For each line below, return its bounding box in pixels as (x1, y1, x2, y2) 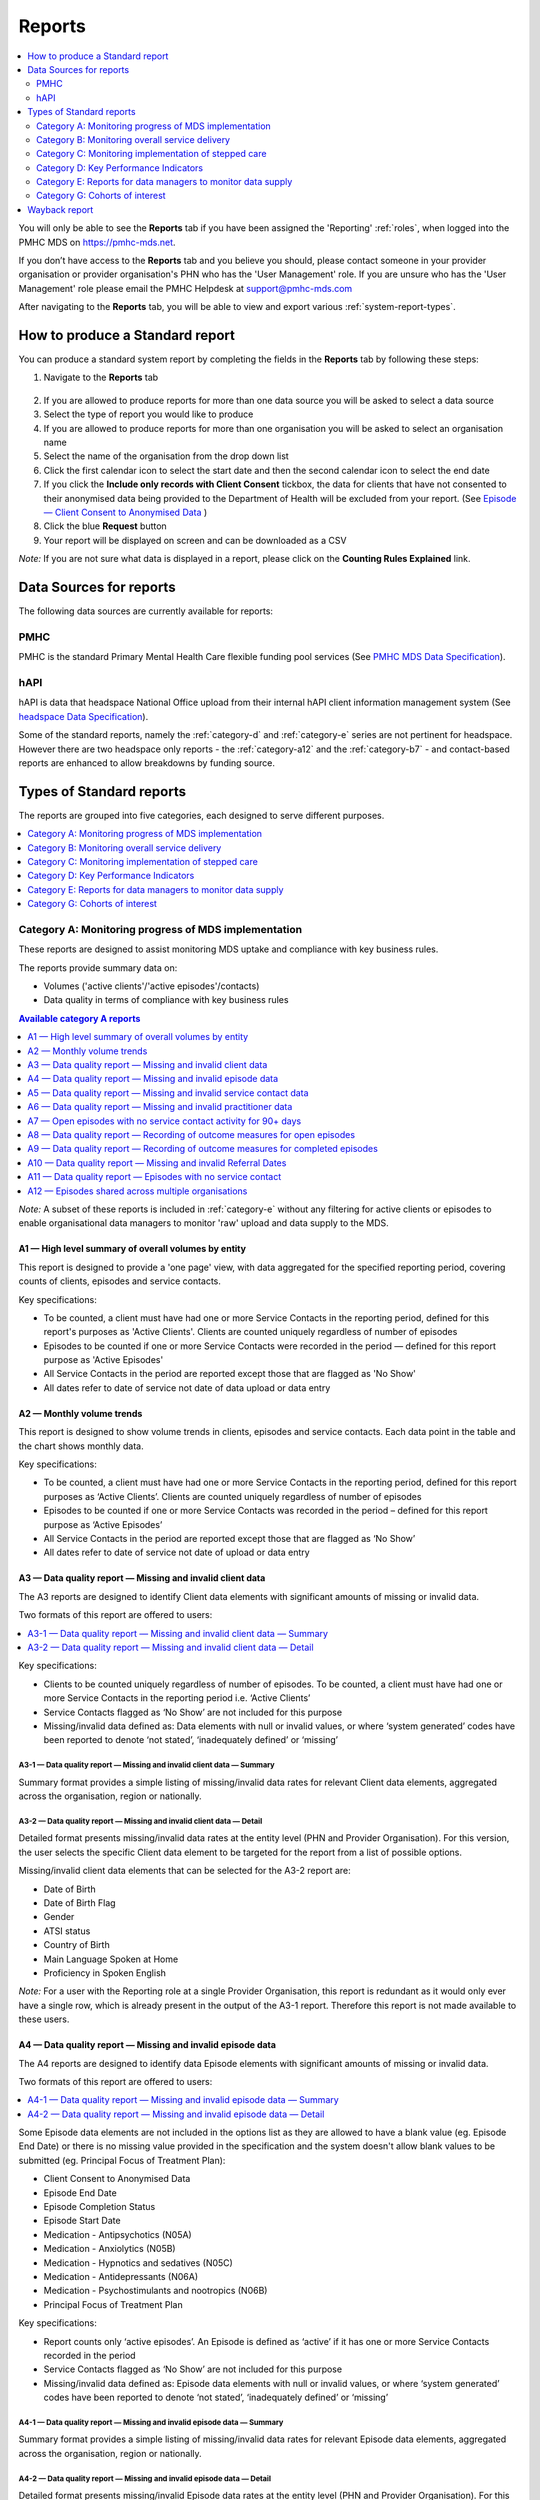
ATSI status (43, 1925, 91, 1937)
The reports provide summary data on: (18, 961, 178, 974)
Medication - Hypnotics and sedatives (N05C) (43, 2256, 234, 2269)
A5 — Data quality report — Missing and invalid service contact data (27, 1086, 309, 1099)
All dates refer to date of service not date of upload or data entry (43, 1546, 310, 1559)
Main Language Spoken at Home (43, 1953, 179, 1965)
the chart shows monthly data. (18, 1440, 144, 1452)
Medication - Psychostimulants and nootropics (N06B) (43, 2285, 268, 2297)
